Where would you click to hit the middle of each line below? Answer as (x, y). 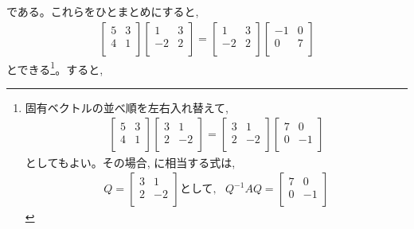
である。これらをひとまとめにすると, (103, 11)
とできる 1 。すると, (55, 68)
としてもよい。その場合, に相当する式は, (130, 162)
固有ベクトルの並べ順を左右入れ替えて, (127, 107)
